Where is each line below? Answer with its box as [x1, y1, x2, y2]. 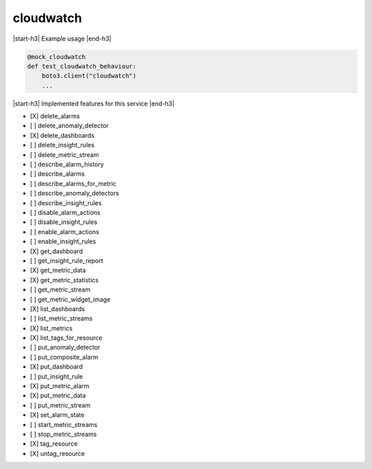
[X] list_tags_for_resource [30, 334, 103, 342]
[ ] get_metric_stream [30, 286, 91, 294]
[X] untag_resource [30, 449, 85, 457]
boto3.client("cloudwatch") [41, 72, 137, 80]
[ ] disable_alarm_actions [30, 208, 101, 216]
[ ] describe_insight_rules [30, 198, 102, 207]
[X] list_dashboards [30, 304, 85, 313]
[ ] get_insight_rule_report [30, 256, 103, 264]
